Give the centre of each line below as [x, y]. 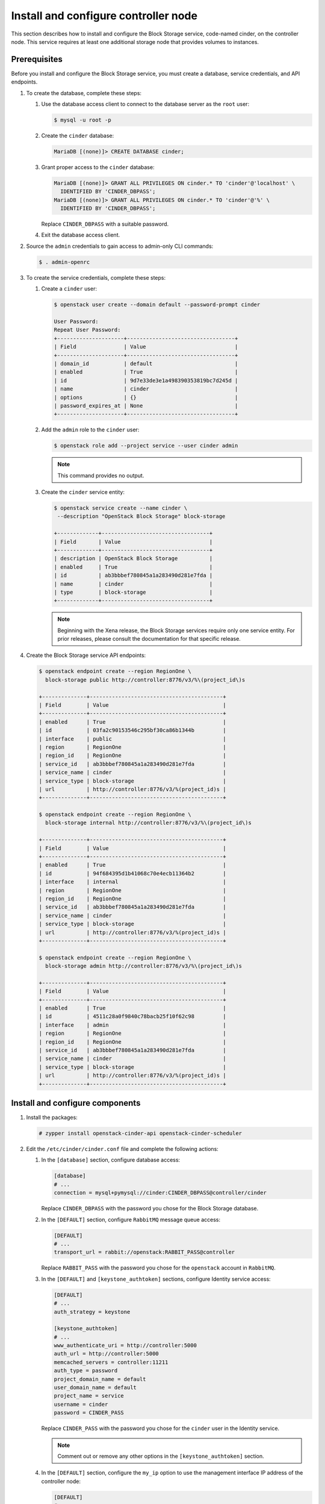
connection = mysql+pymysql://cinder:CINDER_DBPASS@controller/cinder [160, 1193]
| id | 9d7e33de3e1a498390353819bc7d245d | [146, 380]
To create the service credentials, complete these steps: [96, 277]
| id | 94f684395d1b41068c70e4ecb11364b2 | [132, 873]
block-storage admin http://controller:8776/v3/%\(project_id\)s [144, 966]
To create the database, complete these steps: [84, 93]
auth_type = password [86, 1371]
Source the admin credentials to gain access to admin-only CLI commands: [120, 246]
